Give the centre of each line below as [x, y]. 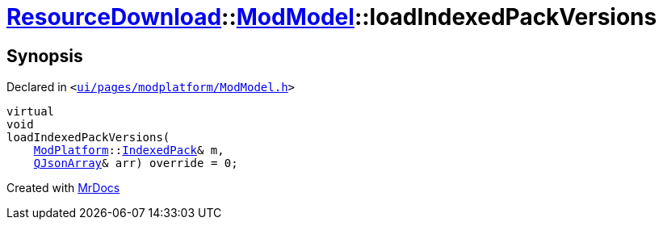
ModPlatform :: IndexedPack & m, [129, 151]
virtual [31, 112]
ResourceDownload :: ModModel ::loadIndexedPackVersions [332, 17]
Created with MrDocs [63, 188]
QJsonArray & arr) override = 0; [136, 163]
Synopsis [45, 56]
